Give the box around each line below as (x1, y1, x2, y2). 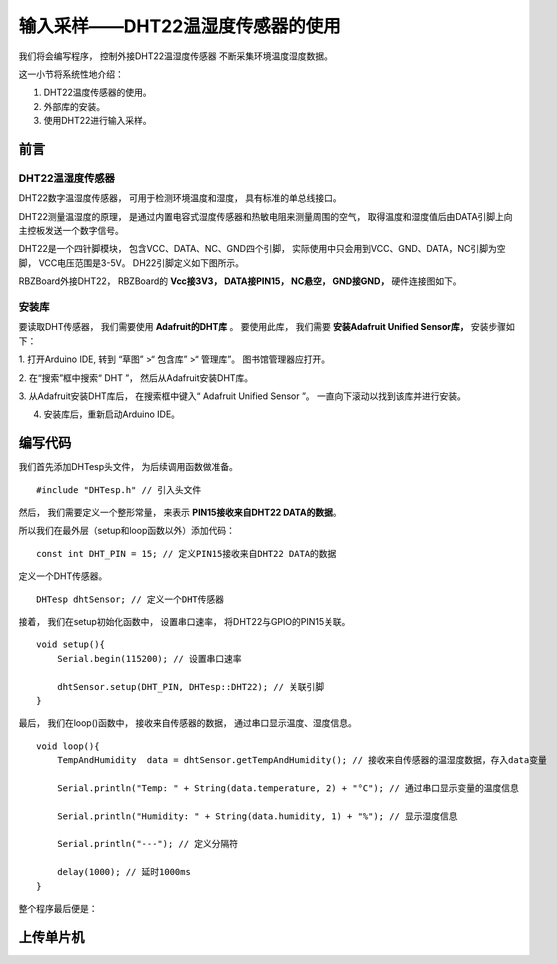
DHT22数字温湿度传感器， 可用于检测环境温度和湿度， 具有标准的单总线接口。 (18, 192, 342, 204)
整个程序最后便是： (18, 902, 98, 914)
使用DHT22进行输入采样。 (43, 115, 152, 127)
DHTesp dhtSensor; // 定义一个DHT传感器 (36, 593, 225, 605)
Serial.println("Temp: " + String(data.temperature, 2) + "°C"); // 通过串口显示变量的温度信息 (56, 782, 520, 794)
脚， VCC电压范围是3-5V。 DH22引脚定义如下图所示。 (18, 256, 245, 269)
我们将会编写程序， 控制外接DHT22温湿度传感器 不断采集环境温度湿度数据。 (18, 50, 334, 62)
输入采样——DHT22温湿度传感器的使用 (18, 15, 342, 37)
